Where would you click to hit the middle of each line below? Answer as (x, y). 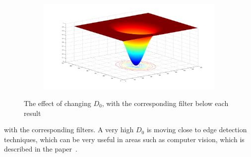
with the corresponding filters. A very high (69, 130)
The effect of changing (58, 103)
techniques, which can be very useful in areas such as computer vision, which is (124, 139)
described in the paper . (41, 149)
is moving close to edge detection (197, 130)
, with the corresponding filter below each (165, 103)
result (32, 113)
